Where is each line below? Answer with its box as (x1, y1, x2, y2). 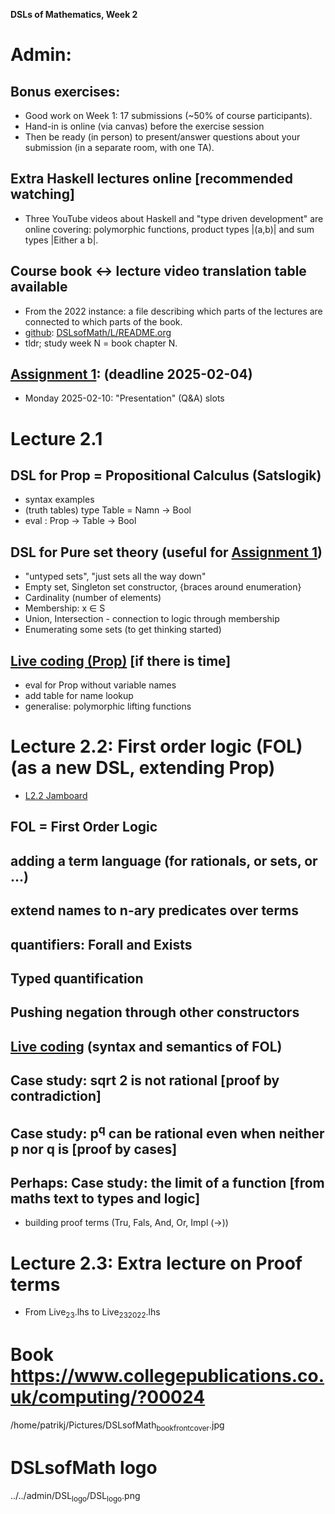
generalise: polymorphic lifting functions (24, 700, 192, 713)
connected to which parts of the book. (24, 315, 183, 328)
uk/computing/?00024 (10, 1386, 206, 1409)
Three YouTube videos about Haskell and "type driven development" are (24, 212, 324, 224)
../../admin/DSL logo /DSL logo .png (10, 1489, 141, 1504)
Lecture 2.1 (10, 427, 103, 450)
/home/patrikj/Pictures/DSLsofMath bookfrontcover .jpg (10, 1419, 225, 1433)
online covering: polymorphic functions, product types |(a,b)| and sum (24, 223, 315, 235)
